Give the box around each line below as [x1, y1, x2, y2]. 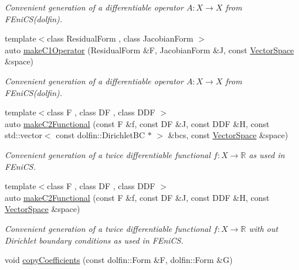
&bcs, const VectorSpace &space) [168, 129, 288, 141]
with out [249, 222, 278, 234]
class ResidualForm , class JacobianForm [47, 32, 193, 45]
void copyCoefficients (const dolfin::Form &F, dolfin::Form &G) [5, 254, 233, 266]
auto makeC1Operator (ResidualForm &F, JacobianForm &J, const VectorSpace [5, 43, 294, 56]
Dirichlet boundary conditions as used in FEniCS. [5, 234, 184, 246]
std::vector [5, 129, 42, 141]
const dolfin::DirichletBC [56, 129, 145, 141]
